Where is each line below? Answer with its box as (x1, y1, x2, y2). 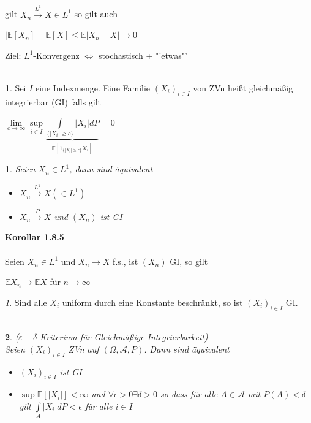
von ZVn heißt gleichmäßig (193, 81, 293, 94)
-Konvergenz (33, 48, 80, 61)
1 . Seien (5, 162, 36, 175)
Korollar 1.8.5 (5, 231, 64, 243)
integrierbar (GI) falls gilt (5, 95, 102, 108)
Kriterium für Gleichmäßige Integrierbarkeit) (40, 330, 208, 343)
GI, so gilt (170, 254, 208, 267)
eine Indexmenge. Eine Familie (36, 81, 151, 94)
